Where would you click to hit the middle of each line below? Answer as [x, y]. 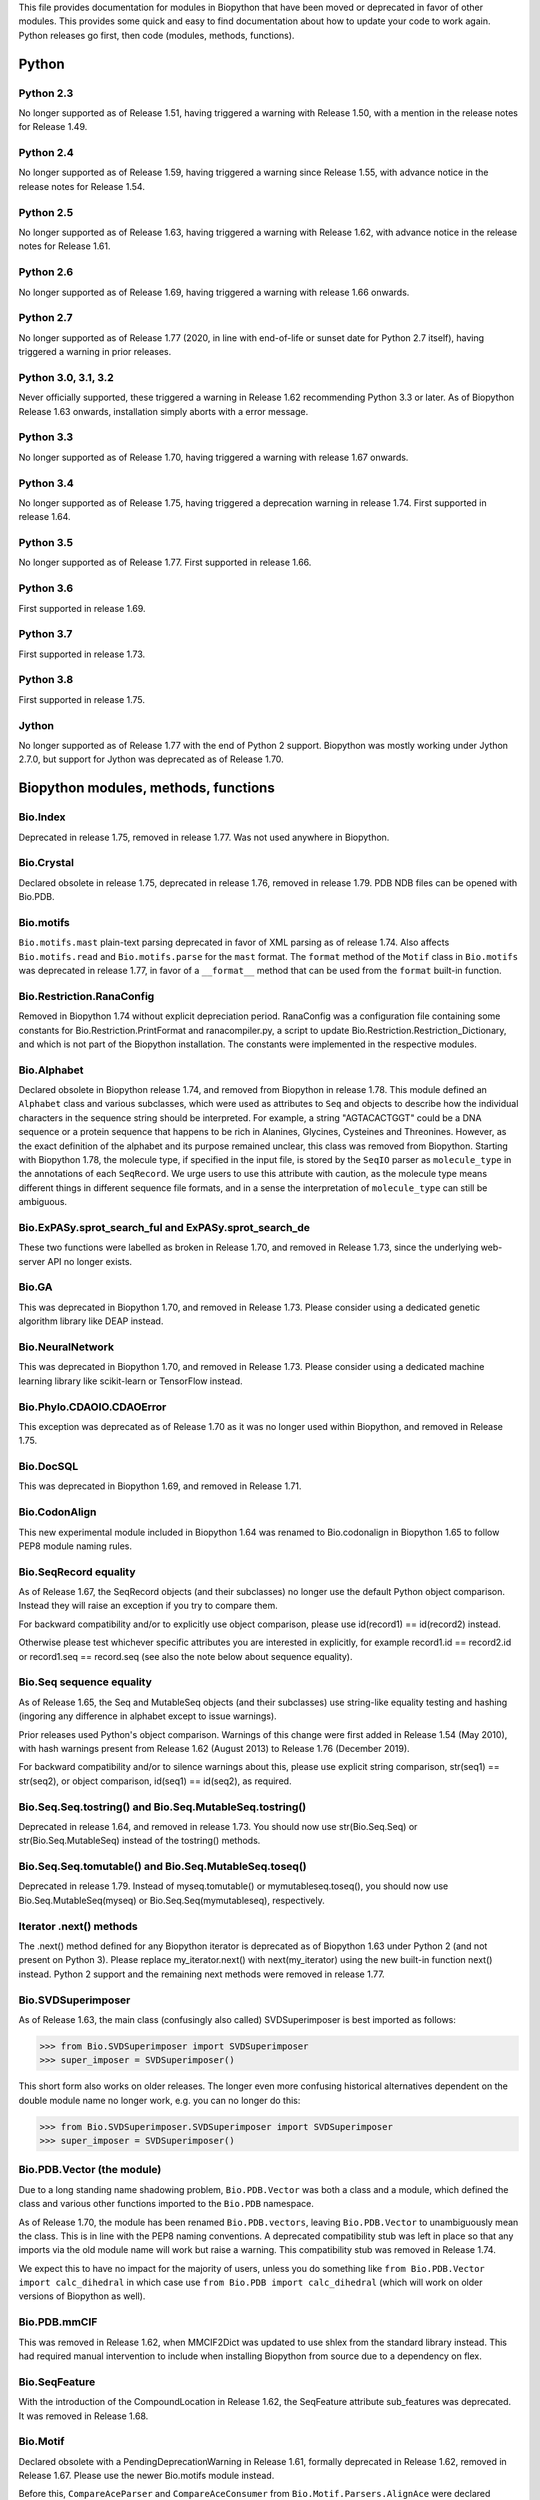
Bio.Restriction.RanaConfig [86, 996]
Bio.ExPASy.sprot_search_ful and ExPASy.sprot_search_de [164, 1227]
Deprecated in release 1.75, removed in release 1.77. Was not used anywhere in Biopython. [204, 837]
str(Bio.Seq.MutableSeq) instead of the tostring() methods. [139, 1841]
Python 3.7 [45, 634]
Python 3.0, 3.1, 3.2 [66, 377]
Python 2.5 [46, 212]
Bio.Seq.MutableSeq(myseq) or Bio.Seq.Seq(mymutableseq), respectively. [171, 1900]
